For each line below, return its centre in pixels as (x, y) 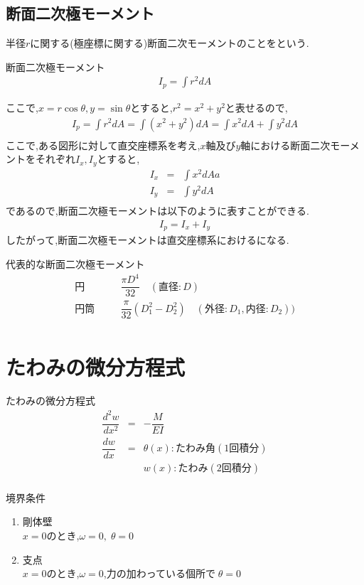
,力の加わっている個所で (159, 573)
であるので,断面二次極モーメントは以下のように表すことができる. (157, 211)
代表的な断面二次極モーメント (75, 264)
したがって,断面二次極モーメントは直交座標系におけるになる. (148, 240)
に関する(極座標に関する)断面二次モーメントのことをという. (170, 43)
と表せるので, (256, 107)
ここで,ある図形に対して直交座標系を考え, (103, 145)
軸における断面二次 (285, 145)
